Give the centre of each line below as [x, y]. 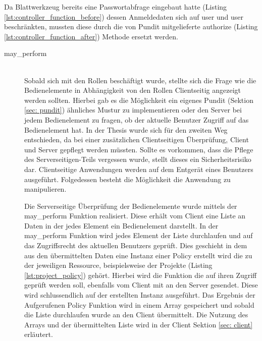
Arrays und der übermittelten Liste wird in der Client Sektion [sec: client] [139, 324]
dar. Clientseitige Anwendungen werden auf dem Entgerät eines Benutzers [139, 169]
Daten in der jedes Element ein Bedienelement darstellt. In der [121, 225]
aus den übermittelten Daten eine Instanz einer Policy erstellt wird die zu [138, 255]
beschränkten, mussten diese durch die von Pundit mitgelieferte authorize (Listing [131, 26]
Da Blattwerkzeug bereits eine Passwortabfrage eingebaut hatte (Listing [116, 7]
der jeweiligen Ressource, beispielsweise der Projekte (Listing [118, 265]
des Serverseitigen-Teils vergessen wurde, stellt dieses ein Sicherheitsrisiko [138, 159]
